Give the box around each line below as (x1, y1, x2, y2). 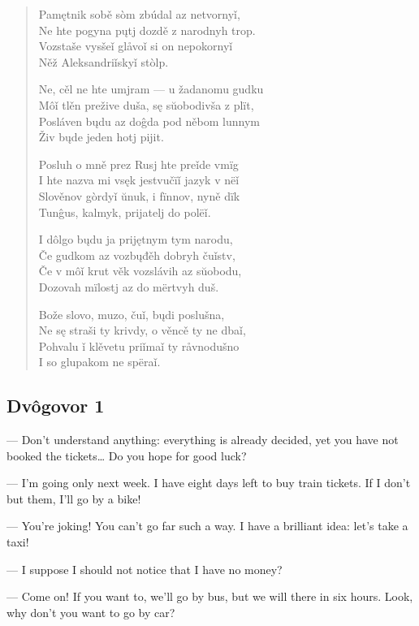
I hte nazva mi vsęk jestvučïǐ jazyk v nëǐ (38, 171, 240, 188)
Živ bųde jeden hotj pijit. (38, 128, 164, 145)
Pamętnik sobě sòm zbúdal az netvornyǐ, (38, 6, 240, 22)
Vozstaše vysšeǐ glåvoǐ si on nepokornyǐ (38, 37, 233, 54)
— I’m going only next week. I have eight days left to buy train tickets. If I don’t (6, 474, 411, 491)
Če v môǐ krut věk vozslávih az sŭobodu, (38, 262, 242, 279)
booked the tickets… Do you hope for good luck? (6, 447, 247, 464)
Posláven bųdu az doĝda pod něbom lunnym (38, 112, 260, 129)
